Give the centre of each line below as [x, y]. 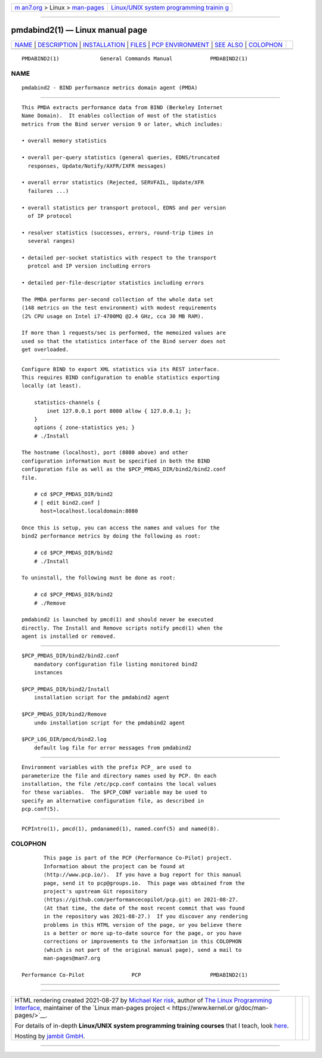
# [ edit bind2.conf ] [67, 502]
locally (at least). [52, 386]
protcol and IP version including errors [89, 266]
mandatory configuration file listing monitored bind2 [116, 664]
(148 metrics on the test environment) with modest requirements [119, 308]
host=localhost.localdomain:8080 [89, 511]
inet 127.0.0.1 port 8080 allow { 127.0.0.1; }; [119, 411]
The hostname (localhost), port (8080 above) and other [105, 453]
